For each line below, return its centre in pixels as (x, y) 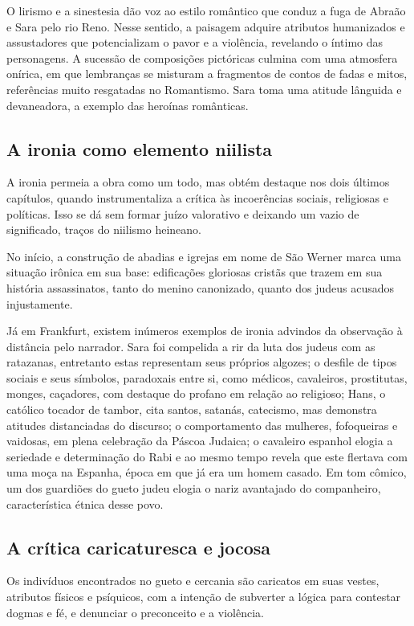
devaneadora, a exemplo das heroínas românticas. (128, 105)
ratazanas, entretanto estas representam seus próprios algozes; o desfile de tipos (202, 362)
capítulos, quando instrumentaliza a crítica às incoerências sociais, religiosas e (197, 197)
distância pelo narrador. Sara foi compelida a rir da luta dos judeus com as (191, 346)
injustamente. (40, 303)
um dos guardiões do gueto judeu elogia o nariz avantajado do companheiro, (194, 488)
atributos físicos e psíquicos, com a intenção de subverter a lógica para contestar (204, 597)
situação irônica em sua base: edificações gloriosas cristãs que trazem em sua (195, 272)
